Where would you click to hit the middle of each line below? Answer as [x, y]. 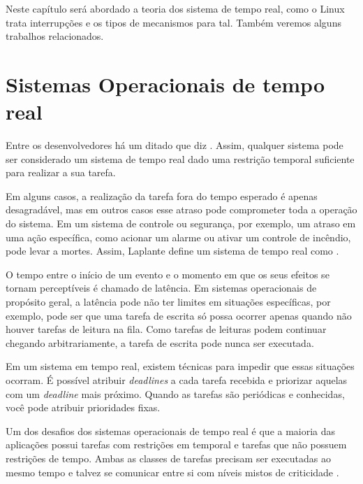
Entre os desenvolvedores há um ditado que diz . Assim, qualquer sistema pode [175, 145]
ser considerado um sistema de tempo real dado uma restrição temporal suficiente [180, 158]
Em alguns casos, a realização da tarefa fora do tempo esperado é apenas [162, 195]
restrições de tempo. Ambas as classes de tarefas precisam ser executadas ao [169, 458]
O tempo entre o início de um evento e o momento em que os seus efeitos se [168, 274]
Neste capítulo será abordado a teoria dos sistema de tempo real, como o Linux [175, 8]
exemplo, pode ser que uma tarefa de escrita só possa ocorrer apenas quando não [179, 315]
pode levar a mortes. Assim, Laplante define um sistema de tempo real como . [172, 251]
